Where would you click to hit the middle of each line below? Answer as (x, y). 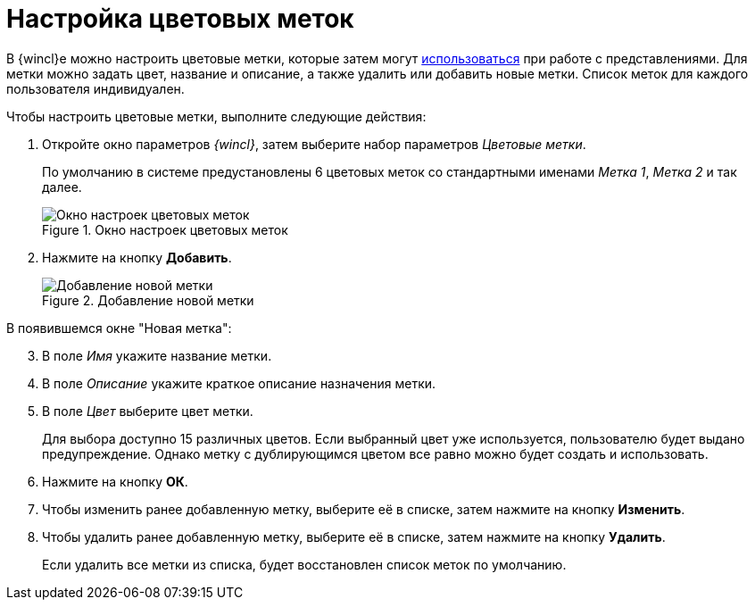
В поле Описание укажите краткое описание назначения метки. (239, 383)
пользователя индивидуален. (95, 88)
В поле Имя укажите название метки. (157, 355)
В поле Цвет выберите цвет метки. (148, 411)
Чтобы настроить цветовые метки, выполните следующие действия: (216, 116)
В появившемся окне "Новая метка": (119, 328)
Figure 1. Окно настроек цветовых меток (165, 229)
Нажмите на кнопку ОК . (115, 481)
